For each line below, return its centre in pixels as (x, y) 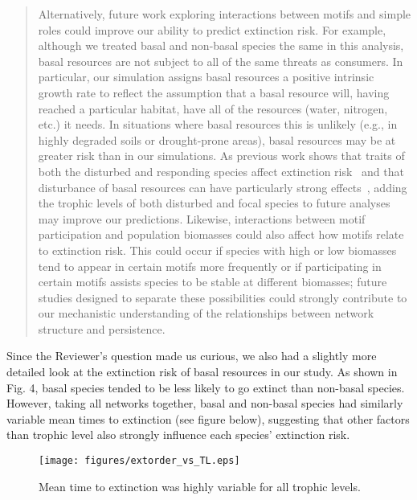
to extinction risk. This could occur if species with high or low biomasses (217, 250)
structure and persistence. (102, 328)
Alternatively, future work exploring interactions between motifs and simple (225, 14)
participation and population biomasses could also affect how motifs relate (221, 234)
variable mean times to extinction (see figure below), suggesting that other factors (208, 418)
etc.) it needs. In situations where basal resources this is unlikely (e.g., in (218, 124)
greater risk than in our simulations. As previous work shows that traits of (221, 156)
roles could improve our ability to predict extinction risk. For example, (212, 29)
